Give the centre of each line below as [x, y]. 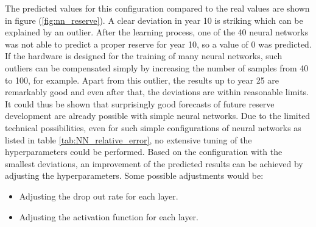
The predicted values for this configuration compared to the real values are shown [157, 8]
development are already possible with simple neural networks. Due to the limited [158, 116]
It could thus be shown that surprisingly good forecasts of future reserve [140, 103]
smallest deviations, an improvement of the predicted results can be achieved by [154, 163]
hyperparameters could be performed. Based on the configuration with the [144, 152]
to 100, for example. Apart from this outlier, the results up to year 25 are [142, 80]
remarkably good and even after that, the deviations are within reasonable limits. [157, 92]
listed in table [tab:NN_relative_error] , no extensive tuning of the [128, 139]
